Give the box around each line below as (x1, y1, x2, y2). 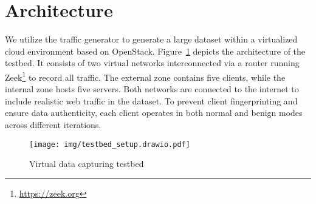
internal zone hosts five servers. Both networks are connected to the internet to (5, 83, 299, 95)
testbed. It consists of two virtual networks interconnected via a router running (5, 56, 300, 69)
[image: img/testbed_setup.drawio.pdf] (29, 140, 190, 149)
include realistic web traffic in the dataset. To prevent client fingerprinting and (5, 94, 298, 107)
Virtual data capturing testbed (29, 157, 144, 170)
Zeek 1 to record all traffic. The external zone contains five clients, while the (5, 69, 286, 83)
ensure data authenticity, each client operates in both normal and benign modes (5, 106, 303, 119)
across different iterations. (5, 118, 101, 131)
